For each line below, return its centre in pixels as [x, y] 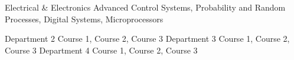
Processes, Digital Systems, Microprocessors [84, 19]
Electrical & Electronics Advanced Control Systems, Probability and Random [145, 7]
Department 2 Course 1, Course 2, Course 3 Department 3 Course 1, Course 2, [147, 39]
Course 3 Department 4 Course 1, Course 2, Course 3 [101, 50]
